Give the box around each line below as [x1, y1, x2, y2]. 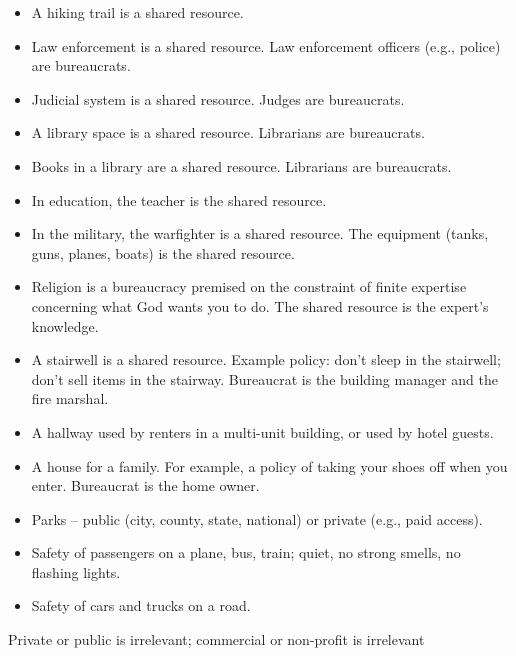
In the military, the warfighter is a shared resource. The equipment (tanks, [31, 223, 489, 244]
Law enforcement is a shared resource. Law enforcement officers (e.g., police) [31, 35, 501, 56]
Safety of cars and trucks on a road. [31, 595, 251, 616]
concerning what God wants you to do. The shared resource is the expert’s [31, 295, 489, 316]
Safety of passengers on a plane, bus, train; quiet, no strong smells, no [31, 542, 461, 563]
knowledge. [31, 315, 99, 336]
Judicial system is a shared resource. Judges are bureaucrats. [31, 88, 405, 109]
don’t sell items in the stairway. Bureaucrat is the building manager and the [31, 368, 498, 389]
